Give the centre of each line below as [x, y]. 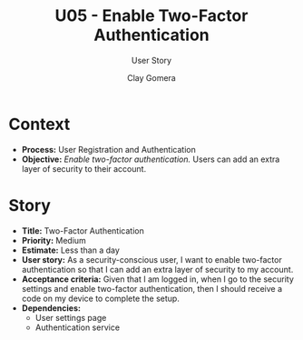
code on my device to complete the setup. [101, 298]
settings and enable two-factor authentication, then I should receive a [152, 288]
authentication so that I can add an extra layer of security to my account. [157, 269]
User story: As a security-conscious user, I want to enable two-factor [151, 259]
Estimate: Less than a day [70, 250]
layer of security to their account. [84, 168]
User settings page [71, 317]
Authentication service [77, 327]
